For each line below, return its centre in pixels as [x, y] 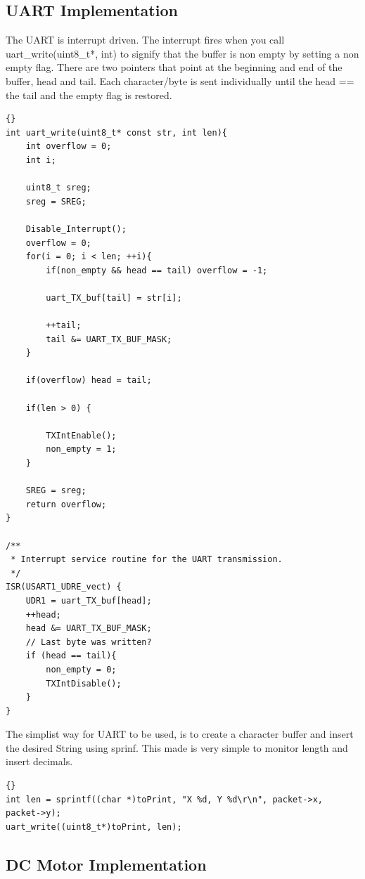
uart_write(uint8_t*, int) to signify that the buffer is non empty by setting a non [182, 53]
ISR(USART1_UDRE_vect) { [64, 587]
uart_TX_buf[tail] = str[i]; [114, 298]
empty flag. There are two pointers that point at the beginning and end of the [174, 67]
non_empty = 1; [81, 449]
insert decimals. [39, 761]
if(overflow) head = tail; [89, 380]
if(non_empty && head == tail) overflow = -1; [157, 270]
